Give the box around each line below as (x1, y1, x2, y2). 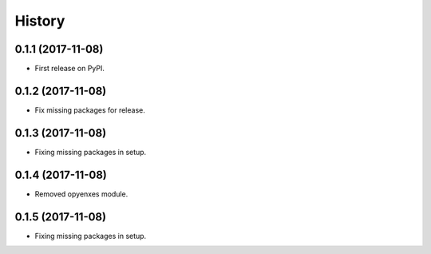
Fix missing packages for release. (34, 105, 145, 115)
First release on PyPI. (34, 64, 105, 73)
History (14, 12, 65, 30)
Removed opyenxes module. (34, 189, 129, 199)
